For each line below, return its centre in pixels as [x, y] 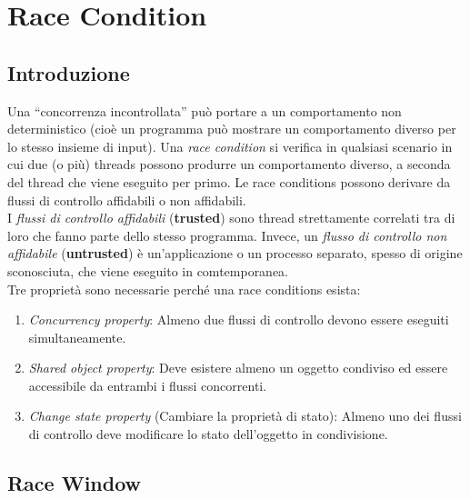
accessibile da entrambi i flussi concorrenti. [148, 385]
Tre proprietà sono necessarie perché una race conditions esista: [184, 289]
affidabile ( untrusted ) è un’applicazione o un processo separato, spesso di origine [235, 253]
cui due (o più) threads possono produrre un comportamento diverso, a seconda [229, 164]
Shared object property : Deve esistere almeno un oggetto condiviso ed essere [238, 368]
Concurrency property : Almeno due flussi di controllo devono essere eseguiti [239, 319]
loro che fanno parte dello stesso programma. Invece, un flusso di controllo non [227, 235]
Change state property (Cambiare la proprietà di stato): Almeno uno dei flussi [245, 416]
